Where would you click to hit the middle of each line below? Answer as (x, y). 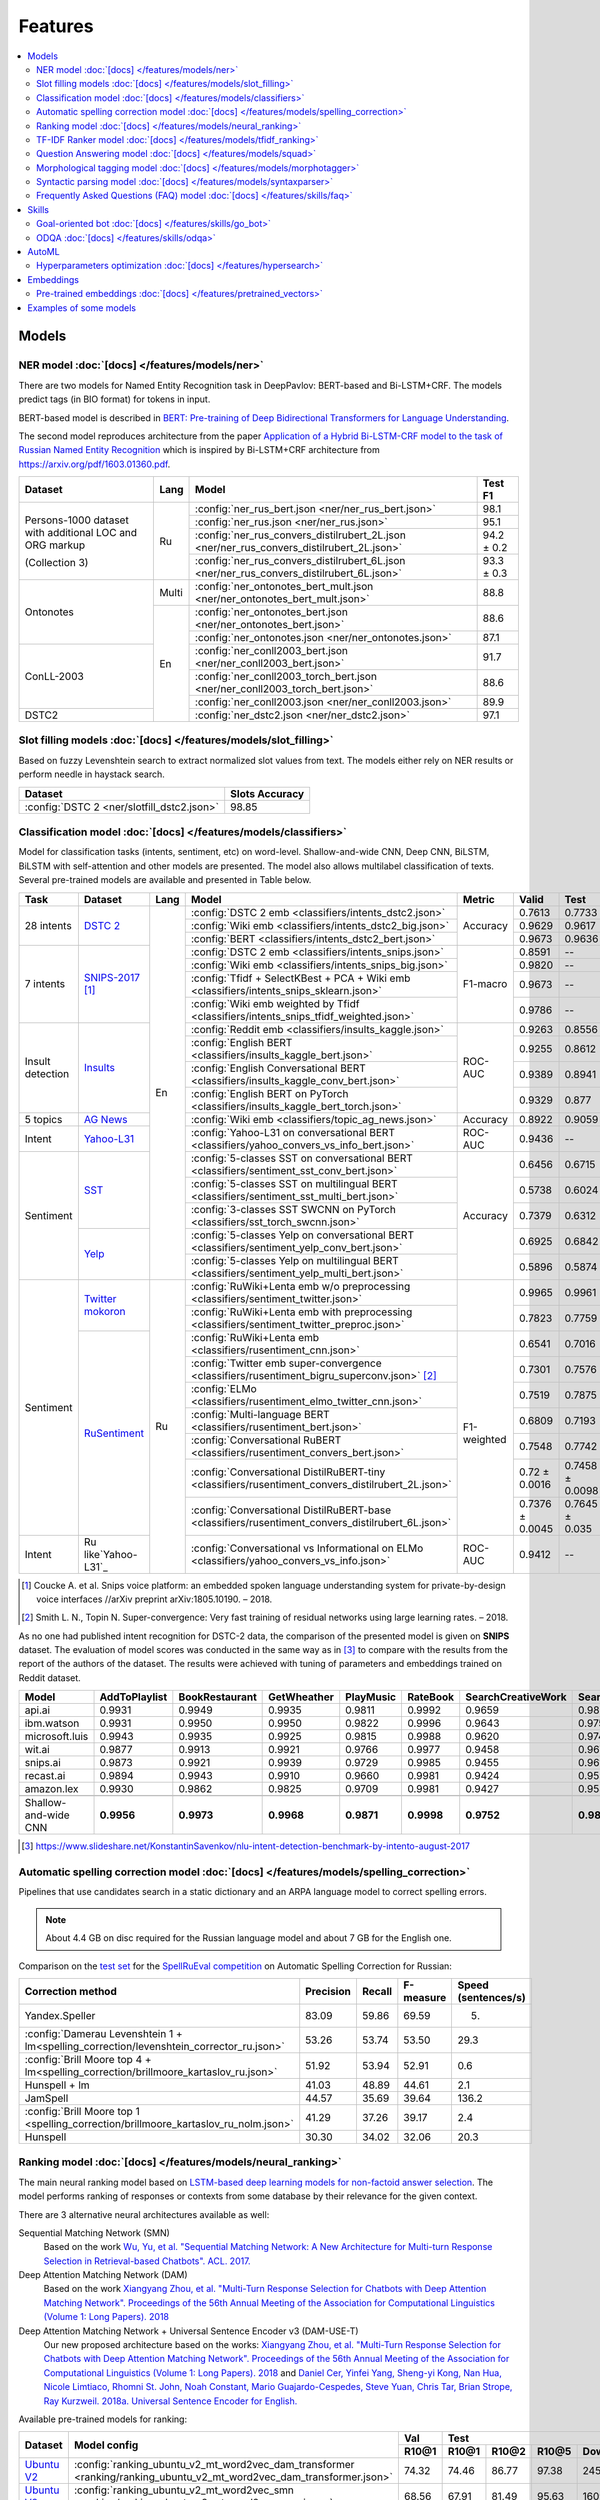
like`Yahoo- (110, 1554)
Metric (478, 899)
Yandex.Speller (60, 2015)
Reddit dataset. (50, 1677)
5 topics (43, 1119)
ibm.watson (52, 1723)
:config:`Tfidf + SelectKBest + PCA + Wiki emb (300, 978)
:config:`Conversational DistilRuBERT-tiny (288, 1472)
